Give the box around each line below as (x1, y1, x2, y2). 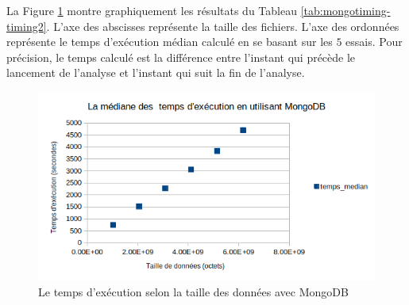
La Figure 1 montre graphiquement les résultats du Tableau (6, 2, 297, 18)
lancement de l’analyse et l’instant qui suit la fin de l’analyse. (6, 64, 305, 81)
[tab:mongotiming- (300, 2, 391, 18)
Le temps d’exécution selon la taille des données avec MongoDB (38, 283, 349, 299)
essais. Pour (345, 33, 403, 50)
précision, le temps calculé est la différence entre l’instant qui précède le (6, 48, 356, 65)
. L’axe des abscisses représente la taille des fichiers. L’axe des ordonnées (46, 17, 399, 34)
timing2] (6, 17, 47, 34)
